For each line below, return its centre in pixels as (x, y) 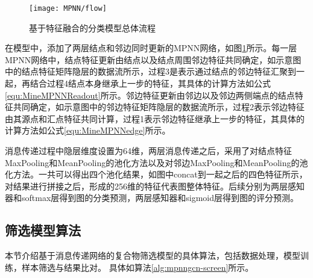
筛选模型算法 (43, 230)
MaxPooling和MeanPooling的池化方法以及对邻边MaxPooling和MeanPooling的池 (156, 162)
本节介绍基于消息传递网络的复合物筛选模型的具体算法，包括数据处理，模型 (153, 255)
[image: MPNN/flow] (68, 8)
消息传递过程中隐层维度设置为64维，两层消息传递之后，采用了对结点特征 (148, 150)
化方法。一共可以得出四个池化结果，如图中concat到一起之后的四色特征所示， (156, 174)
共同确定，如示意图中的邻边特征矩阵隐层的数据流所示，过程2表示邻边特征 (159, 107)
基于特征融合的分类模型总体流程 (92, 27)
